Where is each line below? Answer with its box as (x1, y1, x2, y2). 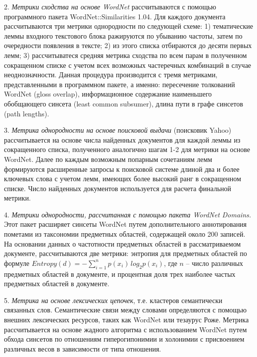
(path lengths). (4, 108, 50, 118)
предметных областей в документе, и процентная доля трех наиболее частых (4, 268, 236, 279)
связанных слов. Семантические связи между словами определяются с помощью (4, 305, 247, 315)
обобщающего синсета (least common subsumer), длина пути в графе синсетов (4, 98, 243, 108)
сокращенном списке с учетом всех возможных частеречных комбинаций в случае (4, 59, 252, 70)
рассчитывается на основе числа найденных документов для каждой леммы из (4, 134, 241, 145)
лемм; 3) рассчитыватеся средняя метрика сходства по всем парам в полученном (4, 50, 247, 60)
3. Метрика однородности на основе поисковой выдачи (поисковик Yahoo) (4, 125, 232, 135)
